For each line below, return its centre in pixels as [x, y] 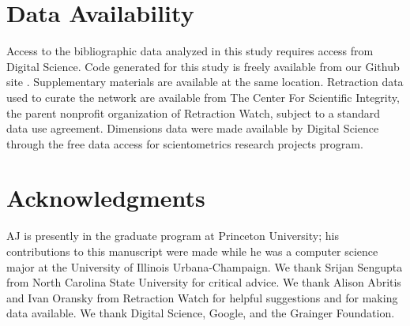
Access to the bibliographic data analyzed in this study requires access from [190, 51]
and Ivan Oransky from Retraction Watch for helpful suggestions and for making [202, 297]
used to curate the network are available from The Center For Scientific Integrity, [203, 97]
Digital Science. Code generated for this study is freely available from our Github [203, 66]
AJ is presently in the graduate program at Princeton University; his [173, 236]
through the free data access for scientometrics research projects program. [185, 143]
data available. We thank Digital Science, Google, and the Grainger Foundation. [201, 313]
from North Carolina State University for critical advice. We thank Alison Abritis [204, 282]
